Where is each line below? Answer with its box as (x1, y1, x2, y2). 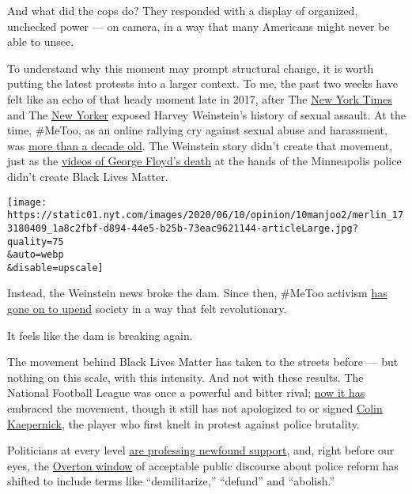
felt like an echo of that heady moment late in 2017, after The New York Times (7, 90, 392, 107)
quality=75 (7, 236, 64, 247)
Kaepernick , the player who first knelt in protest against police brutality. (7, 415, 360, 432)
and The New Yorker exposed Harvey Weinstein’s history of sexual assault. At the (7, 106, 406, 123)
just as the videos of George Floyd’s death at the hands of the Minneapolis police (7, 153, 402, 169)
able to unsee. (7, 33, 74, 50)
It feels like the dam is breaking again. (7, 326, 193, 343)
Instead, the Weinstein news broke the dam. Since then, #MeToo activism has (7, 285, 387, 301)
